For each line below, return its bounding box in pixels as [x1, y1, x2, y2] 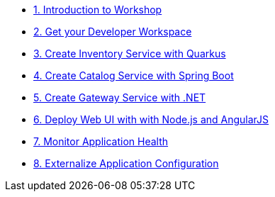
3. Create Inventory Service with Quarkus [33, 47, 226, 60]
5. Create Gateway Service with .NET [33, 91, 206, 103]
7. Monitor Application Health [33, 135, 169, 147]
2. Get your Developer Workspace [33, 26, 192, 38]
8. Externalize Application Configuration [33, 157, 219, 169]
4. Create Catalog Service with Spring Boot [33, 69, 234, 81]
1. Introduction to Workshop [33, 4, 162, 16]
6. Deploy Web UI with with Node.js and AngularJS [33, 113, 269, 125]
